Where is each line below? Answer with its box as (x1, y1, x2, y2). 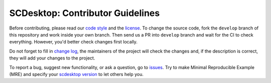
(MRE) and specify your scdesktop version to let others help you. (9, 71, 144, 77)
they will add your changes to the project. (9, 55, 95, 61)
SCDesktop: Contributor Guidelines (9, 7, 160, 18)
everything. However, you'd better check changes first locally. (9, 39, 138, 45)
